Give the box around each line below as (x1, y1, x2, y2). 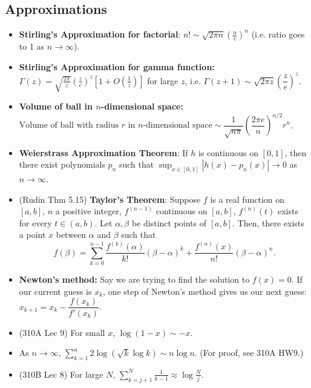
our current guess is (19, 284, 92, 297)
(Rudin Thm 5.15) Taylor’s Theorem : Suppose (19, 192, 201, 205)
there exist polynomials (19, 158, 105, 171)
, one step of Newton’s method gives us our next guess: (103, 284, 307, 297)
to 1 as (19, 40, 45, 53)
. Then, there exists (232, 216, 304, 229)
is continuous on (198, 146, 258, 159)
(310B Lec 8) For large (19, 367, 103, 380)
